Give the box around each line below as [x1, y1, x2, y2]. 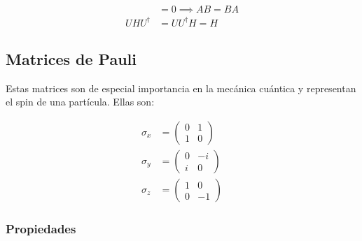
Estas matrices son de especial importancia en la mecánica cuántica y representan [6, 80, 356, 95]
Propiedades [6, 219, 76, 237]
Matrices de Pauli [6, 48, 137, 69]
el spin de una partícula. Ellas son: [6, 94, 155, 109]
